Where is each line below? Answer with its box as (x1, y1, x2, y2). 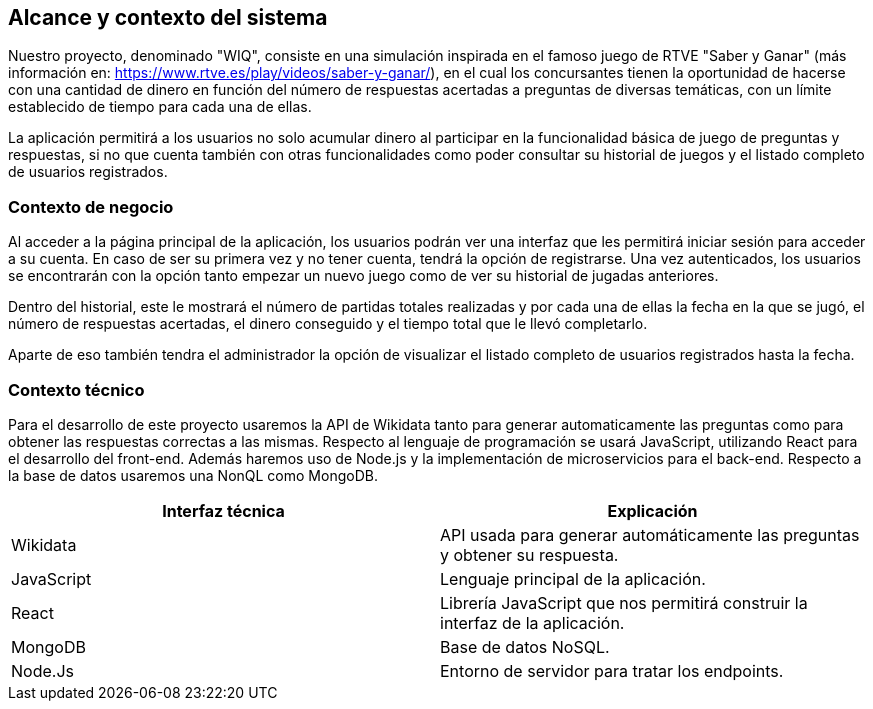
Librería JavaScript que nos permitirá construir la (440, 592, 808, 613)
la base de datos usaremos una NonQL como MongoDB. (8, 466, 378, 484)
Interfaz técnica (162, 500, 285, 521)
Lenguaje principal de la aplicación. (440, 568, 706, 589)
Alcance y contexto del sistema (8, 5, 328, 30)
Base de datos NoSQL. (440, 636, 610, 657)
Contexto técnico (8, 379, 145, 400)
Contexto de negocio (8, 196, 174, 217)
